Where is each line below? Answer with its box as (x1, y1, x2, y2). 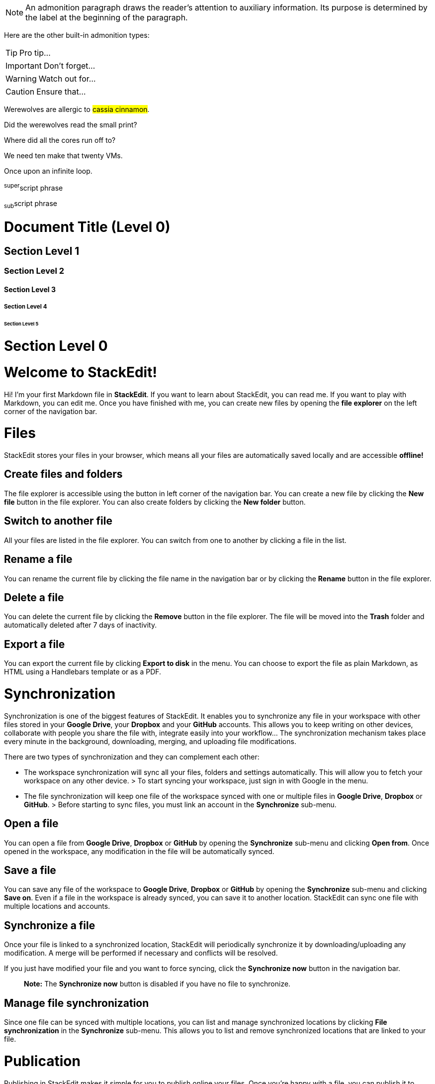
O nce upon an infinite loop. (4, 167, 92, 175)
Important (5, 61, 42, 71)
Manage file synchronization (4, 996, 149, 1009)
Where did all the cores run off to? (4, 136, 116, 144)
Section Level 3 (4, 285, 56, 294)
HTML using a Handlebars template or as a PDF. (4, 667, 162, 676)
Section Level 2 (4, 266, 65, 276)
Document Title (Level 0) (4, 218, 171, 236)
